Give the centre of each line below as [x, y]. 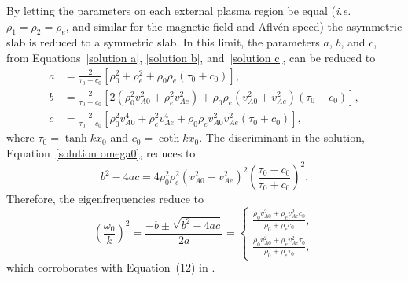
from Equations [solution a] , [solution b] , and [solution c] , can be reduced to [191, 57]
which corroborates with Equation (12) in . [111, 267]
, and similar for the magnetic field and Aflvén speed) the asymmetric [234, 26]
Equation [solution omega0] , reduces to [101, 152]
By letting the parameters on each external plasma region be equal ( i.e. [179, 10]
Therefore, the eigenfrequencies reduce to [105, 199]
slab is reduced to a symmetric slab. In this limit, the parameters [163, 42]
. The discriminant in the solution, [282, 137]
